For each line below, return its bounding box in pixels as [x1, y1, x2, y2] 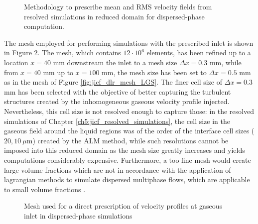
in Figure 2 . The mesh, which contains [4, 47, 121, 58]
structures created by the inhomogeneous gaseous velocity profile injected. [4, 96, 230, 107]
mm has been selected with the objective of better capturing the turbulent [4, 86, 231, 97]
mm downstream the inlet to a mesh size [53, 57, 177, 67]
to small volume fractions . [4, 184, 86, 194]
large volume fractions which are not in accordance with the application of [4, 164, 231, 175]
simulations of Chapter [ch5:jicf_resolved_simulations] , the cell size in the [4, 115, 230, 126]
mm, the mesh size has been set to [102, 67, 207, 77]
